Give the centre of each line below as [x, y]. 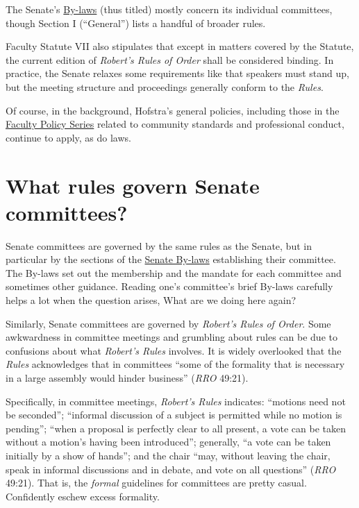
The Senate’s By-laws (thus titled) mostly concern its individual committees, [169, 9]
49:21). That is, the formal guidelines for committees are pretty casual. [156, 483]
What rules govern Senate [133, 185]
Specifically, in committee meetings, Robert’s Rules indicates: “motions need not [176, 401]
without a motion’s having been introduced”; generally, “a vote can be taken [168, 442]
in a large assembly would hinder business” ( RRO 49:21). [127, 378]
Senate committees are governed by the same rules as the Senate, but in [159, 245]
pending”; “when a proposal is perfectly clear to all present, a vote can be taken [176, 428]
